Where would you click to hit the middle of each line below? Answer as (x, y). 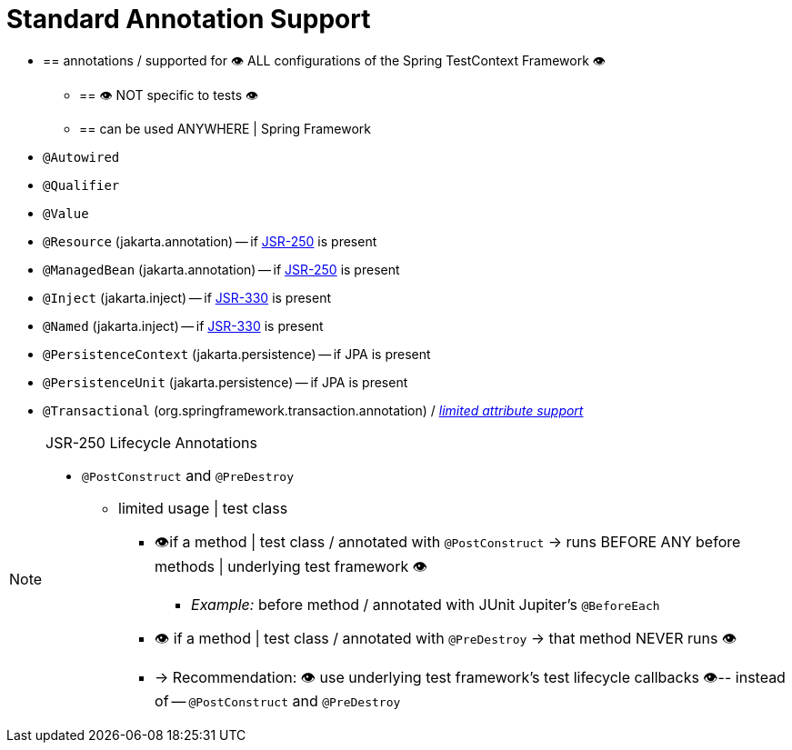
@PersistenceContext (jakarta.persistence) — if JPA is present (237, 354)
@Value (66, 213)
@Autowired (81, 157)
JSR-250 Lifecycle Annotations (151, 442)
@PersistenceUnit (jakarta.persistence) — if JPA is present (226, 382)
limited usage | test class (203, 508)
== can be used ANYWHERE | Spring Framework (226, 128)
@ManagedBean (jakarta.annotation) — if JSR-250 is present (221, 269)
